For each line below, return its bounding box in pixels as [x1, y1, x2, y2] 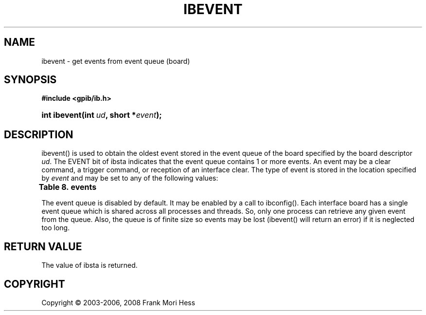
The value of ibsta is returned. [41, 261, 138, 270]
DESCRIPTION [4, 128, 73, 141]
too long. [41, 223, 70, 232]
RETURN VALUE [4, 240, 82, 253]
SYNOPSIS [4, 74, 57, 86]
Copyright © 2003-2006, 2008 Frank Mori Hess [41, 298, 195, 307]
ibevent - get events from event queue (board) [41, 56, 190, 65]
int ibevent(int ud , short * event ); [41, 110, 162, 120]
